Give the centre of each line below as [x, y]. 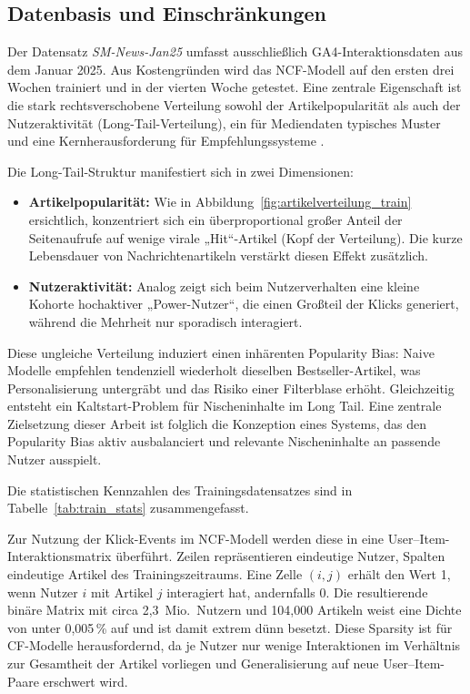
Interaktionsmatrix [60, 556]
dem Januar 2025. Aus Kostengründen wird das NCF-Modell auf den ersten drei [231, 69]
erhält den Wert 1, [399, 574]
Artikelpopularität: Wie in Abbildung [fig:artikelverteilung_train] [220, 202]
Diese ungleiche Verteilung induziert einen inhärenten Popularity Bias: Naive [221, 352]
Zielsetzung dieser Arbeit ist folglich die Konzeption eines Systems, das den [217, 423]
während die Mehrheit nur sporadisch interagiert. [165, 321]
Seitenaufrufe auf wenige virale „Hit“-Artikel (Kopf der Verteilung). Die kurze [245, 237]
